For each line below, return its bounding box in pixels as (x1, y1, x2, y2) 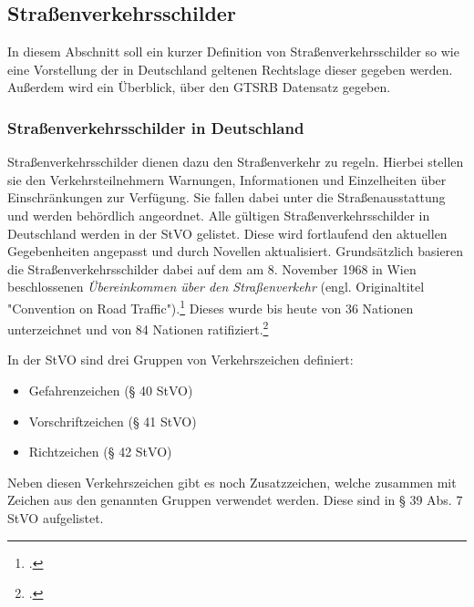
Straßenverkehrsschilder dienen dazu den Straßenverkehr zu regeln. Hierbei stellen (7, 152, 464, 171)
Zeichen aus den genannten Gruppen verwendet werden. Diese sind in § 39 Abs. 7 (7, 490, 463, 509)
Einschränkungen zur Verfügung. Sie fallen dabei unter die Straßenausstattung (7, 188, 446, 207)
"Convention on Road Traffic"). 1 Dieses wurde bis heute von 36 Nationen (7, 295, 414, 317)
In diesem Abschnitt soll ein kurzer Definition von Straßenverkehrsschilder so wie (7, 42, 459, 61)
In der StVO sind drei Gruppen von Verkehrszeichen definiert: (7, 350, 354, 369)
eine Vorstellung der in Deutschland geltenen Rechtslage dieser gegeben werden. (7, 59, 453, 78)
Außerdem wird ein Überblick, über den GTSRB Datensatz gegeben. (7, 77, 391, 97)
